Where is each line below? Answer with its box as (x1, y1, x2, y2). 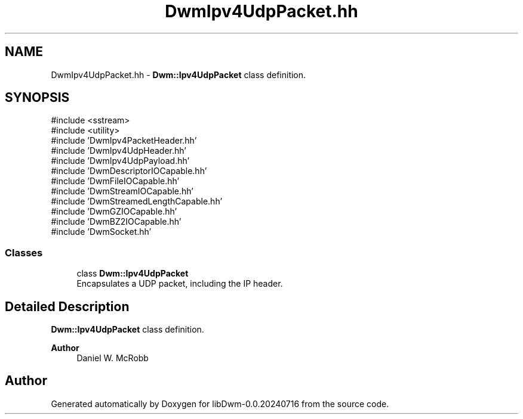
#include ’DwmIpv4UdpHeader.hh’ (51, 145, 186, 156)
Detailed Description (5, 299, 130, 314)
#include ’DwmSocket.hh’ (51, 226, 152, 237)
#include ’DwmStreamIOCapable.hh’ (51, 186, 193, 197)
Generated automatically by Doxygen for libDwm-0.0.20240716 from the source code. (51, 398, 389, 409)
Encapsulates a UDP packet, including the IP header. (76, 278, 283, 289)
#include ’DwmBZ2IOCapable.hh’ (51, 216, 181, 227)
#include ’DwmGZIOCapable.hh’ (51, 206, 177, 217)
